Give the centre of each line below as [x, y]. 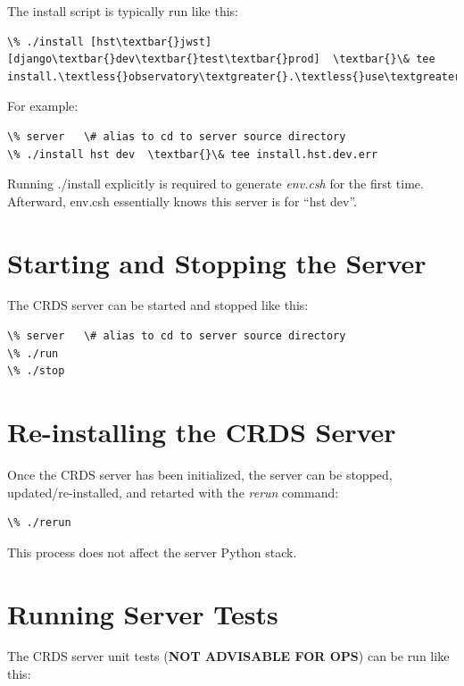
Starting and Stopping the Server [217, 262]
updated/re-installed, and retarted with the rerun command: [173, 492]
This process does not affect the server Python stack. [152, 552]
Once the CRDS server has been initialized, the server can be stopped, [200, 474]
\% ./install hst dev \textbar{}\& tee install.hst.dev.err [193, 154]
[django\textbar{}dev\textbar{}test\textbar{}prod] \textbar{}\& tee [221, 59]
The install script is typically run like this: [123, 11]
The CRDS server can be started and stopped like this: [158, 305]
